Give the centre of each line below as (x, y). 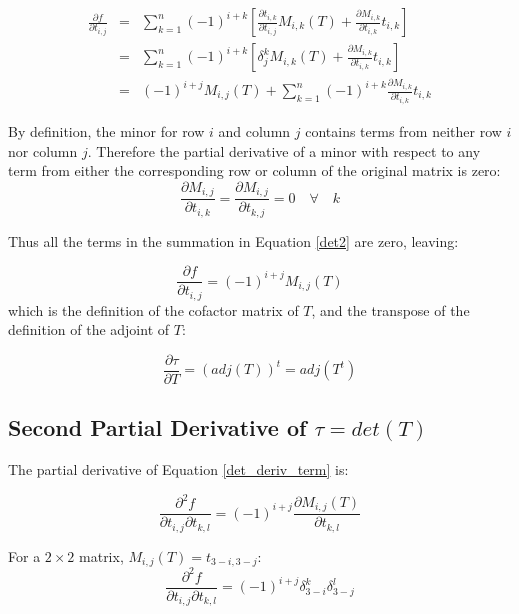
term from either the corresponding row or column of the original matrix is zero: (254, 170)
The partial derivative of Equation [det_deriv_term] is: (178, 469)
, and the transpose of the (390, 309)
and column (254, 131)
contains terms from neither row (403, 131)
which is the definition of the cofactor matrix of (153, 309)
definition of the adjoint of (89, 329)
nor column (43, 150)
